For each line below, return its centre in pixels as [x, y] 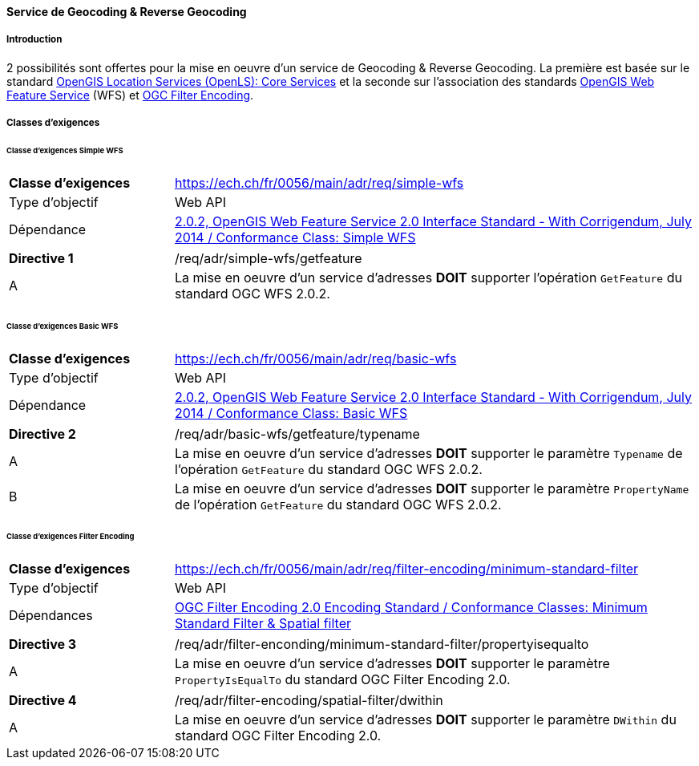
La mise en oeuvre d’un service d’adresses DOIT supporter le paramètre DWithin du [425, 720]
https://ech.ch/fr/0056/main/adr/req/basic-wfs [315, 358]
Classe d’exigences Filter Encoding [71, 537]
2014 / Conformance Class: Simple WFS [295, 237]
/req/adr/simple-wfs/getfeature [268, 258]
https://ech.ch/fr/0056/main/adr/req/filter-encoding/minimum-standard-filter [406, 569]
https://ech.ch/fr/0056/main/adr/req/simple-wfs [319, 182]
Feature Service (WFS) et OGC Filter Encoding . [130, 95]
